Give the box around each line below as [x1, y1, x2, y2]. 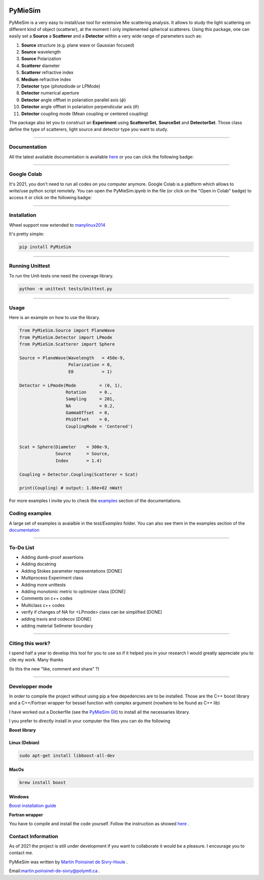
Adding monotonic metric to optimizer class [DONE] [21, 588, 126, 594]
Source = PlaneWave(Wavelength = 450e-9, [19, 355, 126, 361]
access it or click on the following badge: [9, 195, 92, 201]
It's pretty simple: [9, 231, 44, 237]
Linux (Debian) [9, 740, 40, 745]
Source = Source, [55, 451, 110, 457]
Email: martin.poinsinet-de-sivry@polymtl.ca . [9, 868, 100, 874]
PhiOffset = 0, [66, 417, 110, 422]
